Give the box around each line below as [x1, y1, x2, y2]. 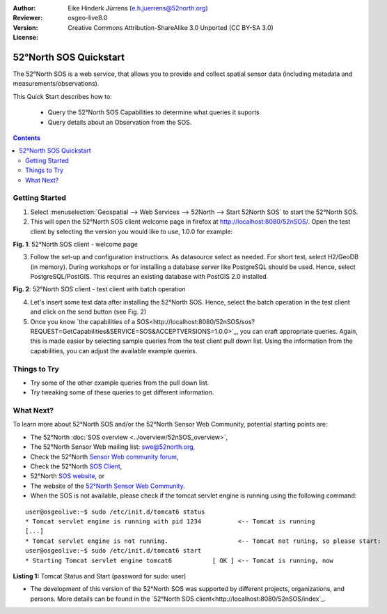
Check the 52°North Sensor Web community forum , [30, 452, 179, 461]
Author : [13, 4, 36, 12]
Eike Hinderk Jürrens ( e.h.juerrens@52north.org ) [68, 4, 208, 12]
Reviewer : [13, 14, 43, 22]
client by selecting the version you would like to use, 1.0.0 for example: [30, 227, 233, 236]
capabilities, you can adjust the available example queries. [30, 346, 198, 355]
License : [13, 33, 38, 42]
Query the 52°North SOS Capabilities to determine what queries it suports [47, 108, 260, 116]
